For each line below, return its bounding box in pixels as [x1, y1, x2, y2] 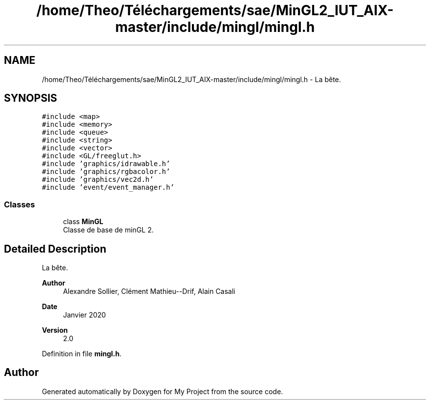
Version [42, 326, 68, 335]
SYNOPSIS [4, 92, 57, 105]
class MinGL [63, 217, 104, 226]
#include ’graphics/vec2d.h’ [42, 175, 154, 184]
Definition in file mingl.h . [42, 349, 122, 358]
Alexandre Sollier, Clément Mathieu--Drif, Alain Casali [63, 287, 236, 296]
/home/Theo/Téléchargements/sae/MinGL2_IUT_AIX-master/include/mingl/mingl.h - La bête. [42, 75, 341, 84]
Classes [4, 199, 35, 209]
